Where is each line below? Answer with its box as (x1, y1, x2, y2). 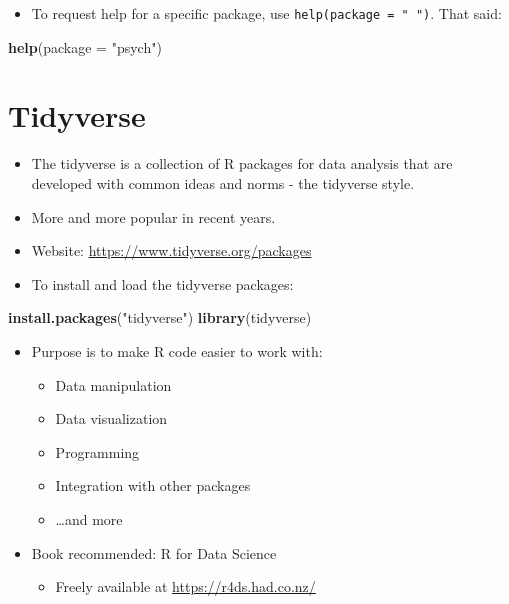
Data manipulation (55, 374, 172, 395)
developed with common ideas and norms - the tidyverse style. (31, 172, 415, 193)
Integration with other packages (55, 475, 251, 496)
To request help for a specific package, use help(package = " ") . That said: (31, 3, 502, 23)
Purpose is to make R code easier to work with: (31, 340, 323, 361)
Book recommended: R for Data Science (31, 542, 277, 563)
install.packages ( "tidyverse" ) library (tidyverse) (8, 307, 312, 328)
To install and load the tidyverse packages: (31, 273, 294, 294)
